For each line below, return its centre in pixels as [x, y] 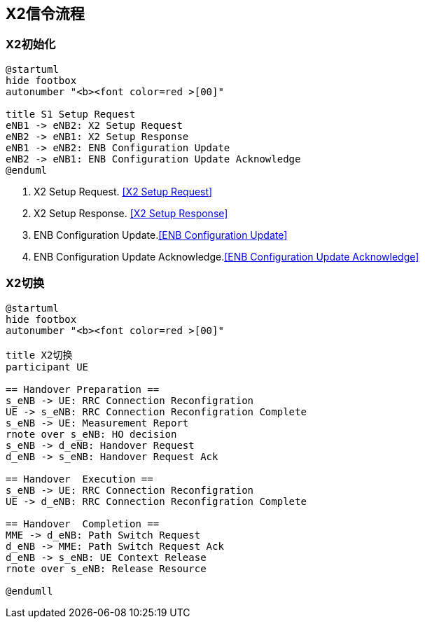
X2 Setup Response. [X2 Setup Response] [131, 213]
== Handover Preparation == [83, 389]
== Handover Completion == [83, 524]
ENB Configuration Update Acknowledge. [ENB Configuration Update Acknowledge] [227, 256]
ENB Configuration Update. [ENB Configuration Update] [161, 235]
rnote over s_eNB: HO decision [91, 434]
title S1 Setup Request [71, 114]
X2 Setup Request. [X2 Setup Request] [123, 191]
